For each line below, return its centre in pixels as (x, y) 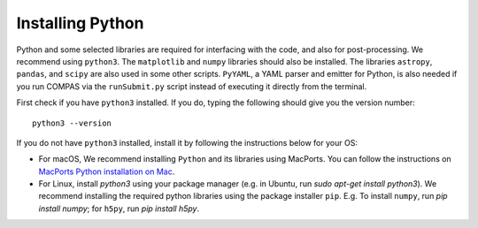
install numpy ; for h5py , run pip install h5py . (119, 209)
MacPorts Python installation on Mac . (107, 171)
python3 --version (72, 123)
